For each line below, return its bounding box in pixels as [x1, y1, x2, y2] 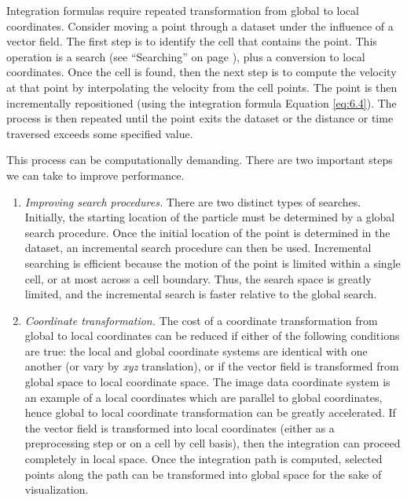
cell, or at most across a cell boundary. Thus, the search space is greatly [24, 270, 372, 286]
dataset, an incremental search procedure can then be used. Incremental [24, 239, 372, 256]
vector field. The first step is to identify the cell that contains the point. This [6, 33, 377, 49]
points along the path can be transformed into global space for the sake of [24, 465, 382, 482]
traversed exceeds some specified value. [6, 125, 193, 141]
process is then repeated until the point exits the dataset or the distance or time [6, 110, 394, 126]
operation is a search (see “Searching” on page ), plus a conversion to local [6, 48, 365, 64]
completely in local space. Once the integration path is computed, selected [24, 451, 383, 467]
